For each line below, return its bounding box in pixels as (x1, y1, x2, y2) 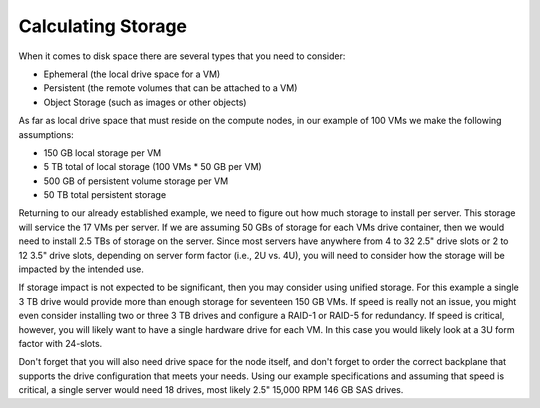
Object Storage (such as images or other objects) (43, 96, 247, 108)
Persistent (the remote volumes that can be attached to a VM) (43, 82, 298, 94)
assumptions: (18, 128, 74, 140)
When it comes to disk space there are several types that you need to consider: (18, 50, 346, 62)
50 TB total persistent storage (43, 189, 167, 201)
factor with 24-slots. (18, 337, 103, 349)
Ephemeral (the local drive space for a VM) (43, 68, 221, 80)
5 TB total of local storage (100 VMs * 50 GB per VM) (43, 161, 262, 173)
